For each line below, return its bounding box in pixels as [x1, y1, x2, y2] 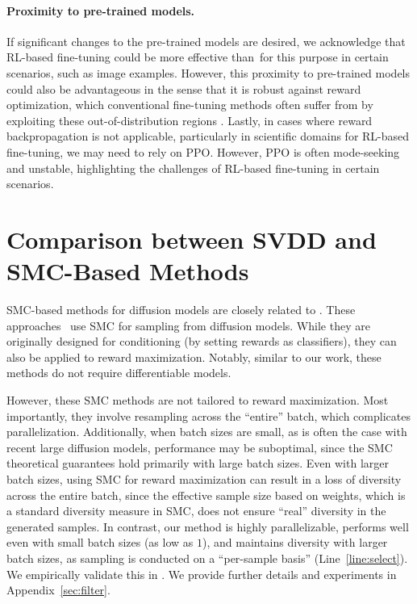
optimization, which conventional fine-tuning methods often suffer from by [6, 96, 373, 113]
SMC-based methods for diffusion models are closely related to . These [6, 301, 356, 318]
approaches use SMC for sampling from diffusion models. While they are [6, 317, 370, 333]
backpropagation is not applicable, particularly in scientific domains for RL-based [6, 128, 410, 145]
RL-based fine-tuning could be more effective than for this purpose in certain [6, 48, 389, 65]
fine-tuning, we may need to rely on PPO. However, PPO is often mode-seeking [6, 143, 400, 160]
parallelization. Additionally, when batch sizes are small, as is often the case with [6, 423, 407, 440]
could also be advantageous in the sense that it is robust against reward [6, 80, 361, 97]
